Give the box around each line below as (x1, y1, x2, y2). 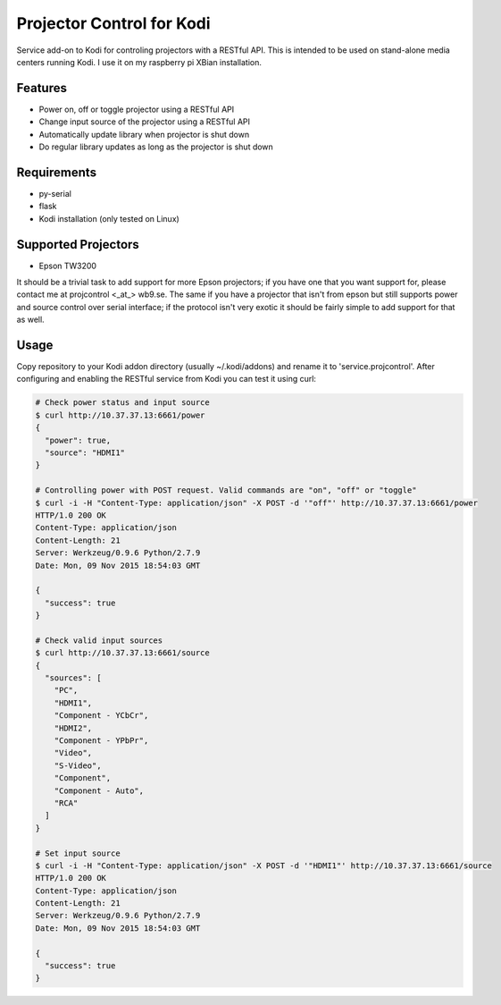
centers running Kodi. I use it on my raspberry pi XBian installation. (16, 56, 263, 67)
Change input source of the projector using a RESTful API (38, 116, 250, 127)
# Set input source (35, 848, 121, 858)
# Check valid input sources (35, 635, 163, 646)
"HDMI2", (54, 722, 93, 733)
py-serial (38, 188, 71, 198)
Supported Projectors (16, 237, 140, 252)
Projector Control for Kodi (16, 13, 211, 33)
